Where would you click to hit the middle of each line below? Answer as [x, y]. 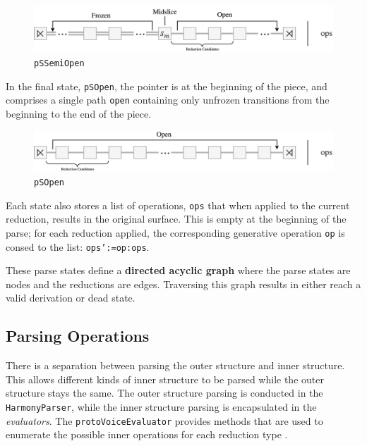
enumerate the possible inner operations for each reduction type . [147, 434]
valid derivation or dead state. [71, 298]
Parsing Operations [78, 336]
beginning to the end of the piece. [79, 113]
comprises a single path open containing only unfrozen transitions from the [168, 100]
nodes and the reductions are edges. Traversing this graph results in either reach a [183, 284]
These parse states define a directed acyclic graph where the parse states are [178, 270]
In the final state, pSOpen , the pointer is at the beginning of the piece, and [167, 86]
